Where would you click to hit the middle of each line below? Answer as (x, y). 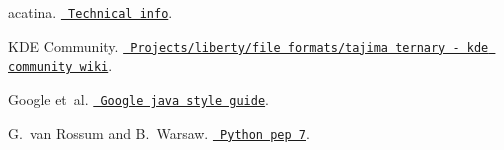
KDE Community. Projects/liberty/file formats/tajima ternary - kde (248, 45)
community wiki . (60, 65)
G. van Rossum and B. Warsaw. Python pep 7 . (159, 132)
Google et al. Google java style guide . (138, 98)
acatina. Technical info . (90, 12)
